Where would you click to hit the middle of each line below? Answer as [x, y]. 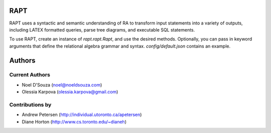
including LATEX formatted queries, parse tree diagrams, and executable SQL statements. [102, 29]
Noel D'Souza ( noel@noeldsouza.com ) [62, 84]
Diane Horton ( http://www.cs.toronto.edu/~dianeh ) [74, 121]
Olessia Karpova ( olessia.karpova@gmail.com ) [70, 92]
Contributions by [30, 105]
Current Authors [30, 75]
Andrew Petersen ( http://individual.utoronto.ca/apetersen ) [82, 114]
